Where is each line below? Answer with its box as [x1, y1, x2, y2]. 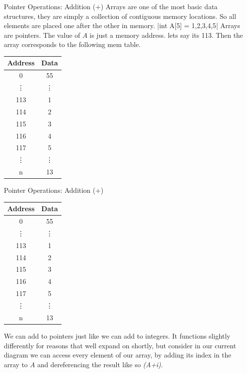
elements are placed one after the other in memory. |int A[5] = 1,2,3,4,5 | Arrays [4, 20, 240, 31]
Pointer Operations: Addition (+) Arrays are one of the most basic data [4, 1, 218, 11]
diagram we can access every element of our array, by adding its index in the [4, 350, 232, 360]
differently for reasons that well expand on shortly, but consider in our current [4, 340, 236, 350]
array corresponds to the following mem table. [4, 39, 141, 49]
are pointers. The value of [4, 30, 80, 40]
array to [4, 359, 28, 369]
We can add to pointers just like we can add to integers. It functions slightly [4, 330, 231, 341]
